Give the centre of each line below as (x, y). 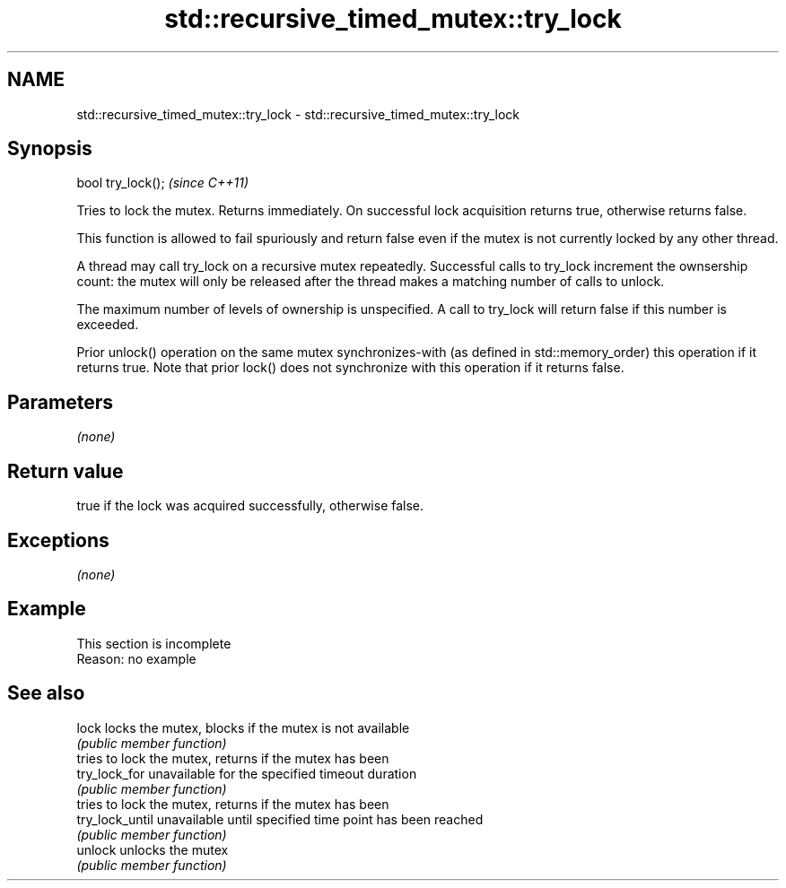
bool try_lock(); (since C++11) (163, 183)
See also (46, 693)
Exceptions (58, 540)
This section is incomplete (154, 643)
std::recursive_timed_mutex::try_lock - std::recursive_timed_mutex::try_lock (298, 114)
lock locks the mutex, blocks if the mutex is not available (243, 727)
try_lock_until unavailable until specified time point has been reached (280, 819)
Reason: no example (136, 658)
